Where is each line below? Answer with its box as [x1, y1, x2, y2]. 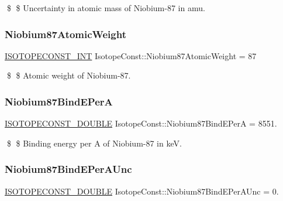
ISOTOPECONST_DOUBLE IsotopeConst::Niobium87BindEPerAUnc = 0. [5, 185, 279, 197]
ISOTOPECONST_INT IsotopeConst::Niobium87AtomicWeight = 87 [5, 49, 257, 62]
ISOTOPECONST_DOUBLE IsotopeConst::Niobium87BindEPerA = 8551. [5, 117, 277, 130]
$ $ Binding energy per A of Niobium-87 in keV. [6, 137, 182, 149]
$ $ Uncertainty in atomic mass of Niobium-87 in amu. [6, 2, 205, 13]
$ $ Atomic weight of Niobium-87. [6, 69, 131, 81]
